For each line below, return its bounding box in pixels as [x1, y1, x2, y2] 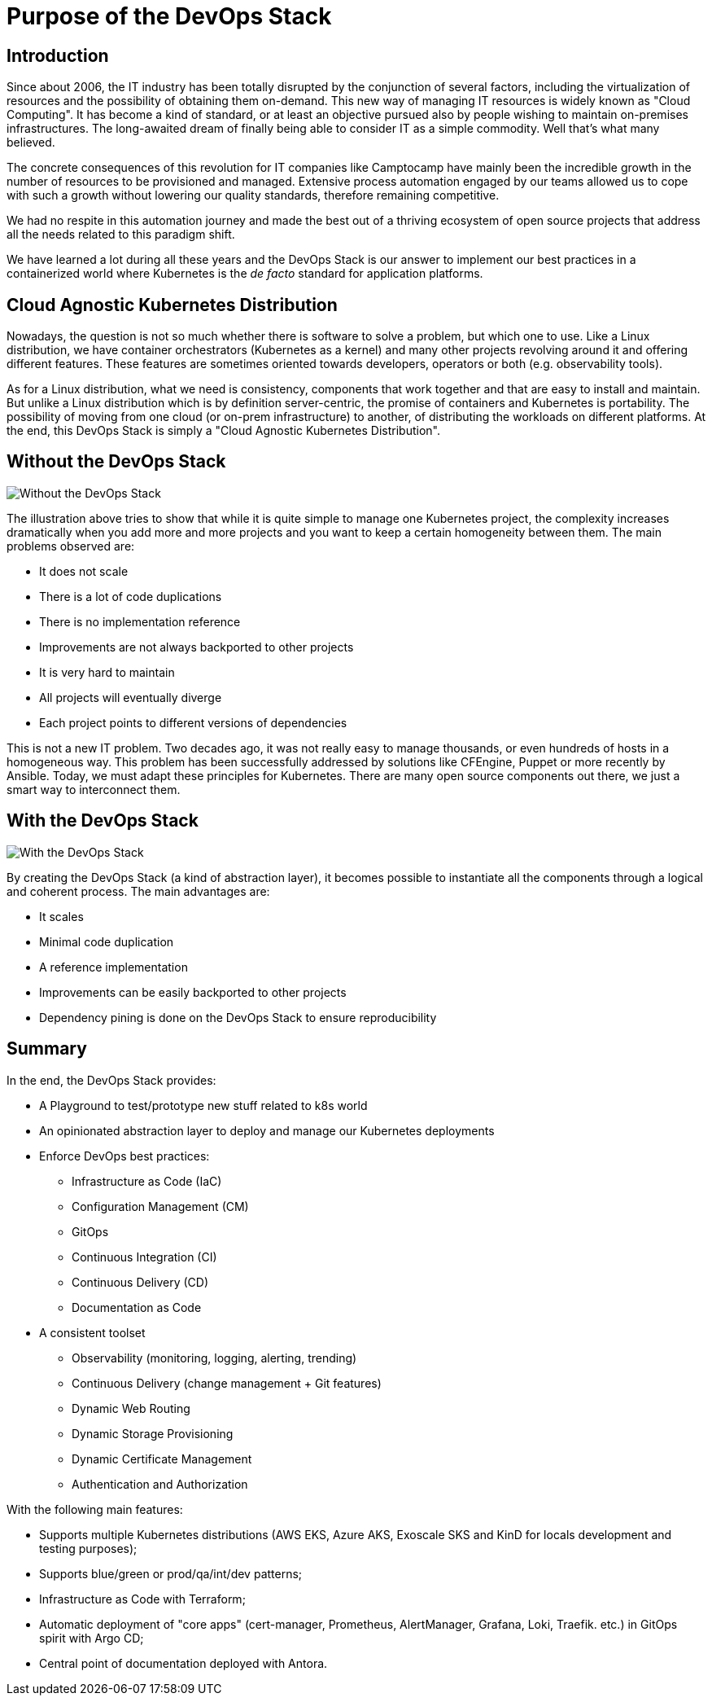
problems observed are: [7, 538, 135, 553]
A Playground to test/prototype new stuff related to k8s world [39, 1098, 368, 1112]
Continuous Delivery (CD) [72, 1274, 209, 1289]
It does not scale [39, 564, 129, 578]
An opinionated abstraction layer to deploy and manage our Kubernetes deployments [39, 1123, 495, 1138]
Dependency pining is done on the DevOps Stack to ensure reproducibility [39, 1010, 437, 1024]
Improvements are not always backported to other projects [39, 639, 354, 654]
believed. [7, 135, 55, 150]
